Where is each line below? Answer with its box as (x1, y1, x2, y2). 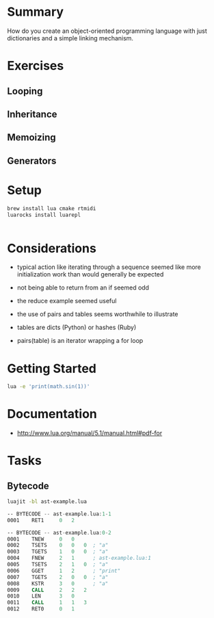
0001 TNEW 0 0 (7, 535, 75, 543)
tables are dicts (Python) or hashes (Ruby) (16, 323, 137, 332)
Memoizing (7, 131, 56, 144)
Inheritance (7, 108, 57, 120)
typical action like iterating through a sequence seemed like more (16, 263, 202, 271)
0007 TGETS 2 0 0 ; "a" (7, 574, 109, 580)
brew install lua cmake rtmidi (7, 205, 96, 212)
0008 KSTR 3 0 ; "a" (7, 580, 109, 587)
